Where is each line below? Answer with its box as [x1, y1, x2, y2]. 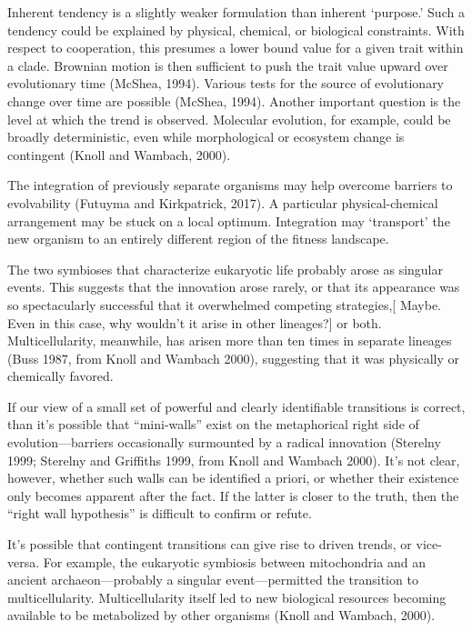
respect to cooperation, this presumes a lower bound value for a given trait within [7, 38, 464, 57]
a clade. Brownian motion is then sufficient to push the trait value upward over [7, 55, 448, 75]
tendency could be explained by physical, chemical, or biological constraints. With [7, 20, 465, 39]
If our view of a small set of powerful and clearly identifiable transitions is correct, [7, 396, 466, 416]
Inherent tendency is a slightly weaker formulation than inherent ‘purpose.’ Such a [7, 3, 465, 21]
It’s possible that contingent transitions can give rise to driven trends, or [7, 535, 412, 554]
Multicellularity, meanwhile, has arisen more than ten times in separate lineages [7, 331, 452, 350]
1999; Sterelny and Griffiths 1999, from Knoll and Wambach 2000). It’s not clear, [7, 450, 460, 469]
